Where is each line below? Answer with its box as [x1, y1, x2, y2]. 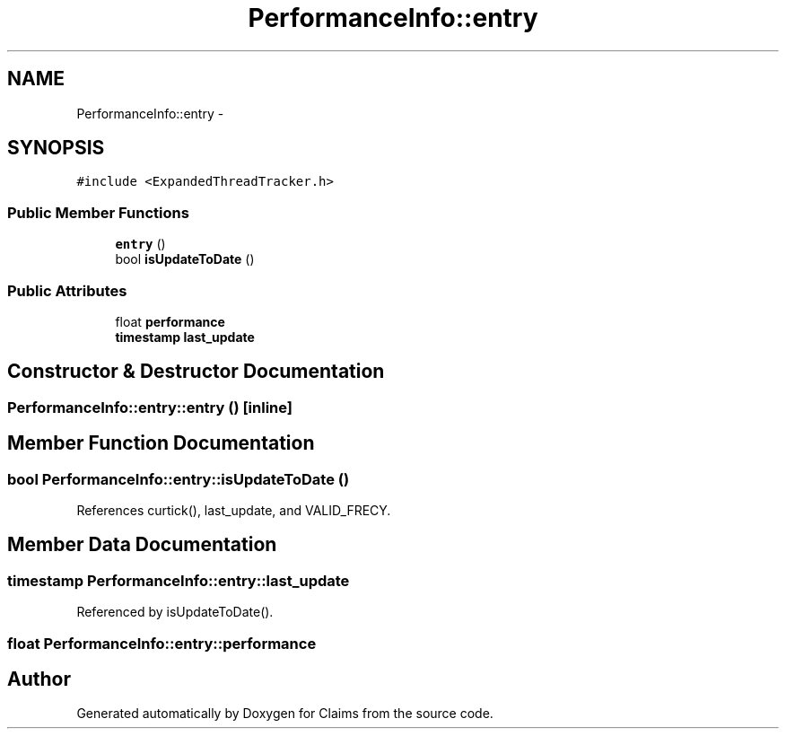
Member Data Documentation [7, 533, 277, 556]
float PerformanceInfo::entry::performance [7, 634, 317, 653]
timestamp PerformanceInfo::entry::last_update [7, 571, 350, 590]
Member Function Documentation [7, 432, 315, 455]
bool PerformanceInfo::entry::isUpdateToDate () [7, 469, 350, 488]
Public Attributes [7, 281, 127, 300]
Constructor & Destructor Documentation [7, 360, 385, 383]
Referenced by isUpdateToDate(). [76, 604, 274, 620]
